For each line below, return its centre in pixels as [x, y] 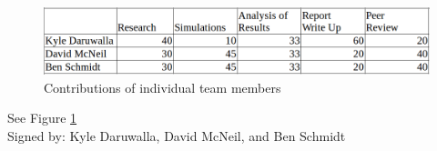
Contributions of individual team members [163, 87]
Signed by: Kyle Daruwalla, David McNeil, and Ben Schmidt [177, 135]
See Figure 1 [42, 118]
